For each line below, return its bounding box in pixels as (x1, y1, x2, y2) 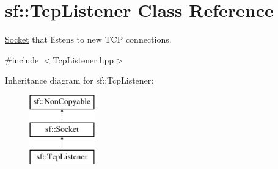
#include (5, 53, 39, 66)
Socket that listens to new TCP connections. (5, 33, 172, 46)
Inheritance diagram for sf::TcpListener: (5, 74, 154, 87)
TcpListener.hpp (53, 53, 114, 66)
